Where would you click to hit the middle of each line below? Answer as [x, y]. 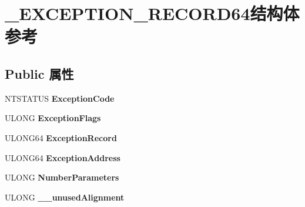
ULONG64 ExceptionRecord [61, 137]
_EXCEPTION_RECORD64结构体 [152, 13]
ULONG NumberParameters [62, 177]
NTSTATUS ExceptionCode [60, 98]
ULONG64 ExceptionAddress [63, 157]
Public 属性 [39, 73]
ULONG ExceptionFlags [53, 118]
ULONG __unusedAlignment [65, 197]
